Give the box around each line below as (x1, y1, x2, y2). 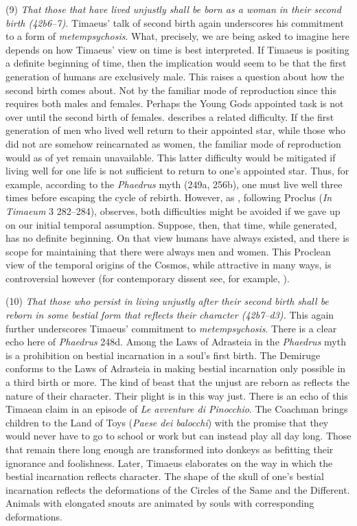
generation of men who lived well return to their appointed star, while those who (5, 123, 346, 137)
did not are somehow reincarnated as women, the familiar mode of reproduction (5, 136, 341, 150)
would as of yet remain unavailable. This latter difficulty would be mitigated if (5, 150, 336, 164)
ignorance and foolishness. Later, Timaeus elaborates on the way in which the (5, 455, 333, 470)
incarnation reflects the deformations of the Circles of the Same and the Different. (5, 482, 350, 496)
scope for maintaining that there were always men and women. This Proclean (5, 244, 331, 258)
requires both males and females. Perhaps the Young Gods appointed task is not (5, 96, 344, 111)
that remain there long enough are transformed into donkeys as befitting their (5, 442, 334, 456)
